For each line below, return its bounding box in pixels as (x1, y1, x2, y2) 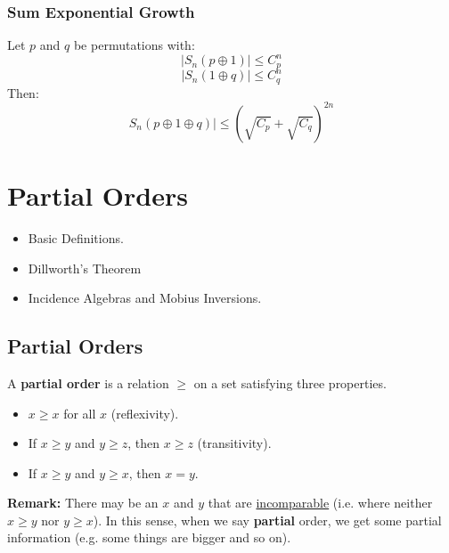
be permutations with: (73, 36, 195, 54)
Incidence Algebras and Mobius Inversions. (28, 289, 262, 307)
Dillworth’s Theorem (28, 258, 142, 277)
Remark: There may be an (7, 493, 159, 512)
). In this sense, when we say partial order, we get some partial (93, 510, 442, 529)
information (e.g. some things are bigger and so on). (7, 528, 291, 547)
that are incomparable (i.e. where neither (208, 493, 433, 512)
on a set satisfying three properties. (193, 373, 387, 392)
